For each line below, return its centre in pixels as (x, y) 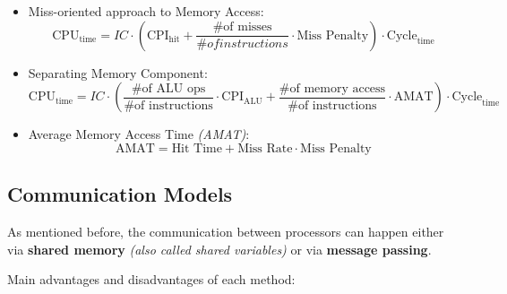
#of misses (242, 27)
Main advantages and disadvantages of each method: (151, 279)
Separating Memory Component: (118, 72)
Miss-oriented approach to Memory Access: (146, 11)
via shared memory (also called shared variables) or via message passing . (219, 249)
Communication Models (120, 194)
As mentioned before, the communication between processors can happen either (226, 231)
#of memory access (332, 88)
